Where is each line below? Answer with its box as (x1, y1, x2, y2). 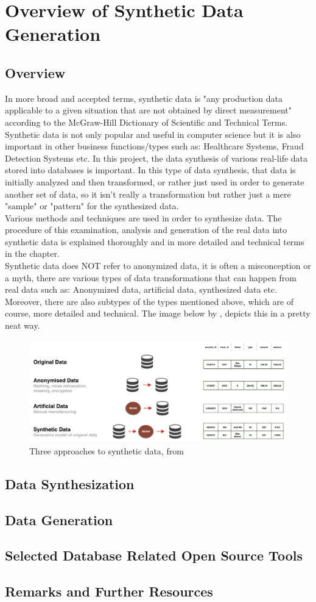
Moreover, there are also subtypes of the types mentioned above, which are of (5, 295, 294, 307)
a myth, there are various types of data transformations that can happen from (5, 271, 297, 284)
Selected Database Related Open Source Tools (5, 546, 303, 565)
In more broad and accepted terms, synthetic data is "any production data (5, 91, 283, 104)
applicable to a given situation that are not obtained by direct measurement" (5, 104, 292, 116)
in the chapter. (5, 247, 60, 260)
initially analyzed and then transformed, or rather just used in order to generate (5, 175, 304, 188)
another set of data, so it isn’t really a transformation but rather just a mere (5, 187, 291, 200)
